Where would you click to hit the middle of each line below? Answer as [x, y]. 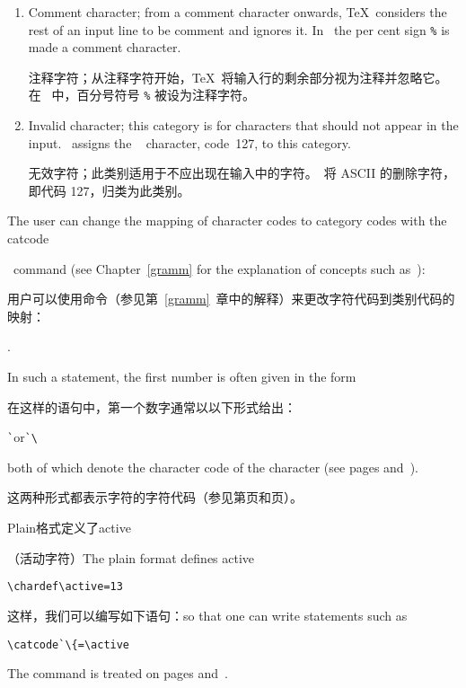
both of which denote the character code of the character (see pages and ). [213, 467]
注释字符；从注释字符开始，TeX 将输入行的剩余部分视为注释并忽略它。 [238, 77]
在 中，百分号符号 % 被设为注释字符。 [141, 95]
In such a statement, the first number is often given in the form [182, 377]
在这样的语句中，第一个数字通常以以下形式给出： [152, 406]
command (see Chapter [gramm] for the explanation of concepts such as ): [219, 268]
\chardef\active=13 [65, 587]
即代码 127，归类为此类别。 [109, 190]
